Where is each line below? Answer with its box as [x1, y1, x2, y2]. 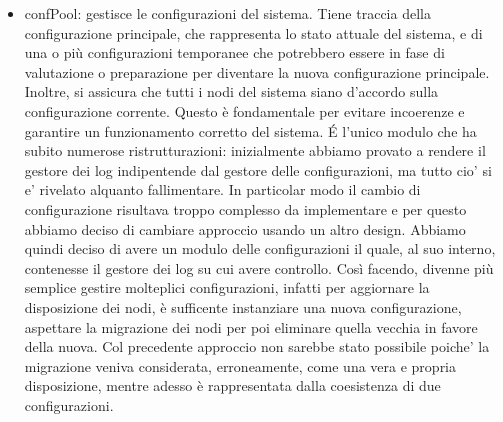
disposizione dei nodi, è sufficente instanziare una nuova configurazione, [24, 296, 462, 317]
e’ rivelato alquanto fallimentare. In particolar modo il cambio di [24, 179, 421, 200]
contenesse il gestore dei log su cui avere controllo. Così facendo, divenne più [24, 257, 494, 278]
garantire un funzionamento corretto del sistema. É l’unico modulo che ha [24, 120, 477, 141]
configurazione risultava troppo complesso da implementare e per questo [24, 198, 467, 219]
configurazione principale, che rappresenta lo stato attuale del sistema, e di [24, 22, 483, 43]
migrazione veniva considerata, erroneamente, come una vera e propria [24, 355, 457, 376]
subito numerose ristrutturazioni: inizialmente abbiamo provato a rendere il [24, 140, 486, 161]
